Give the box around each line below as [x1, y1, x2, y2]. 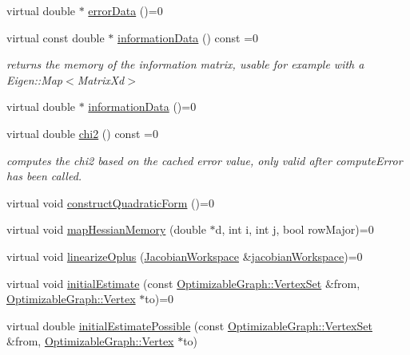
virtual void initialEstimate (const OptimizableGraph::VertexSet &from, [6, 274, 360, 291]
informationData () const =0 [117, 29, 259, 45]
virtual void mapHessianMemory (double [6, 221, 206, 238]
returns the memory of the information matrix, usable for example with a [6, 56, 364, 73]
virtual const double [6, 29, 105, 45]
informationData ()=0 [88, 98, 197, 115]
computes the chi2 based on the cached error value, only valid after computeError [6, 152, 403, 168]
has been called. [6, 168, 82, 184]
